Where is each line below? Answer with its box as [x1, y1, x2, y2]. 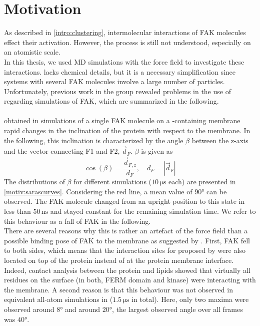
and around [65, 303, 100, 314]
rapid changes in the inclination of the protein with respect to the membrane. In [4, 125, 250, 136]
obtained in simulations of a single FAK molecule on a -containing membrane [4, 115, 240, 126]
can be [206, 186, 227, 196]
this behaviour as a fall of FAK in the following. [4, 215, 151, 226]
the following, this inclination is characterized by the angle [4, 135, 183, 145]
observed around [4, 303, 54, 314]
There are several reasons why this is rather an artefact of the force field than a [4, 225, 248, 236]
